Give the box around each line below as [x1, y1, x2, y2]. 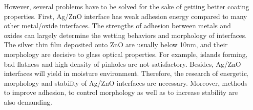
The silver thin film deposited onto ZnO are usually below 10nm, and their [4, 39, 228, 50]
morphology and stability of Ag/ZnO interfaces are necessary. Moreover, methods [4, 77, 248, 88]
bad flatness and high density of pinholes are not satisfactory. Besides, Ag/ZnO [4, 58, 241, 69]
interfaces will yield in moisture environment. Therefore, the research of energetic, [4, 68, 249, 78]
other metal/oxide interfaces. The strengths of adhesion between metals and [4, 20, 231, 31]
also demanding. [4, 96, 52, 107]
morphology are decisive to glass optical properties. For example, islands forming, [4, 49, 248, 59]
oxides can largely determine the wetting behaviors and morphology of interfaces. [4, 30, 247, 40]
